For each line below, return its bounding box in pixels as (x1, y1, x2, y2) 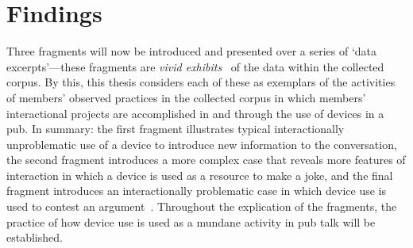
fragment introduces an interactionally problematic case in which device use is (6, 182, 387, 199)
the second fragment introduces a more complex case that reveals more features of (6, 151, 406, 168)
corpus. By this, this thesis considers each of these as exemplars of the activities (6, 74, 396, 90)
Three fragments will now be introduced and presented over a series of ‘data (6, 43, 377, 59)
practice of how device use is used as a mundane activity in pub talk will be (6, 213, 376, 230)
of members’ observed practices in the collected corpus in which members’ (6, 89, 366, 105)
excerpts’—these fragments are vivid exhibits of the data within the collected (6, 58, 384, 74)
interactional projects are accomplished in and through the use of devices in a (6, 105, 384, 121)
